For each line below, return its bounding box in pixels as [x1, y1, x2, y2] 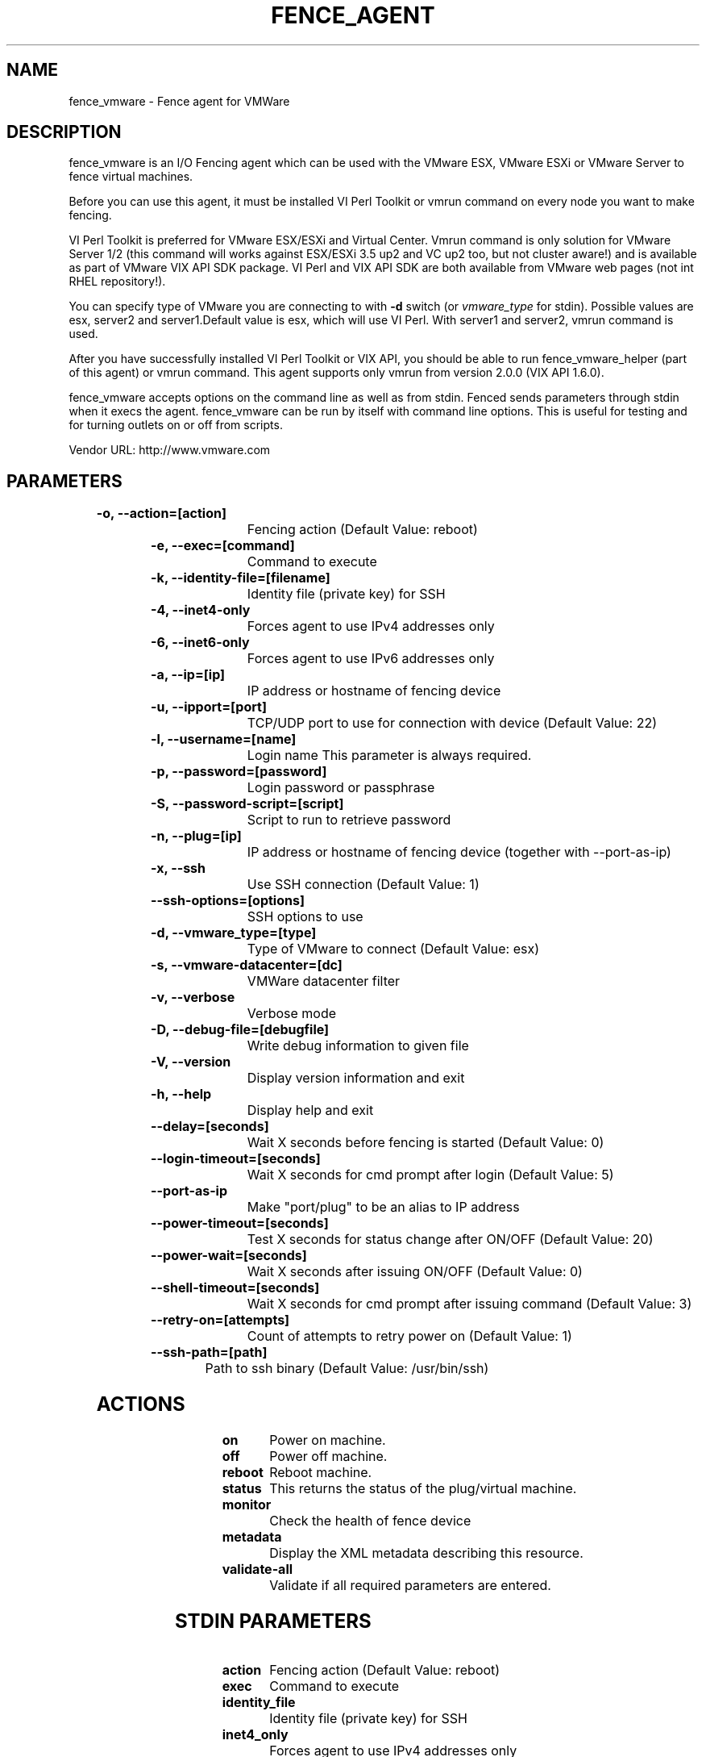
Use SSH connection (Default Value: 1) [247, 876, 480, 893]
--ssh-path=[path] [151, 1344, 268, 1361]
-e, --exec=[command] [151, 537, 295, 554]
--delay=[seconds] [151, 1118, 269, 1135]
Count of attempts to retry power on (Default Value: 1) [247, 1328, 572, 1345]
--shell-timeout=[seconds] [151, 1279, 320, 1296]
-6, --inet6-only [151, 634, 250, 651]
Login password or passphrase [247, 779, 435, 796]
